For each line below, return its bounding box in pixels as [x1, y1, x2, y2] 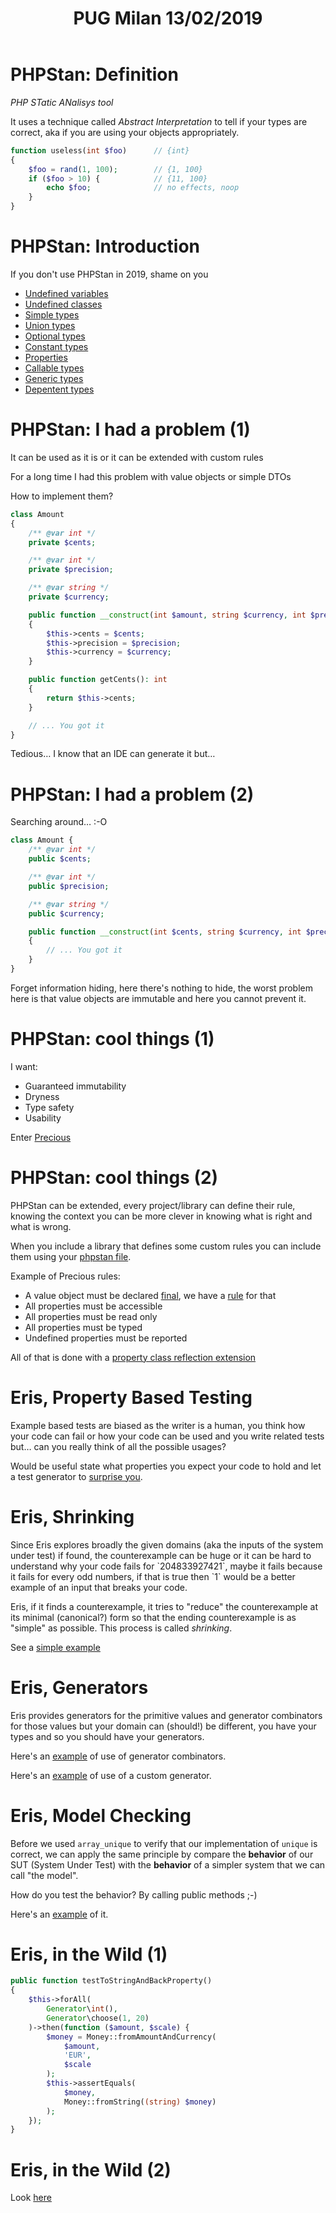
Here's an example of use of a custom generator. [10, 1769, 212, 1781]
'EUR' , [63, 2050, 92, 2061]
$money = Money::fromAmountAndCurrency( [46, 2032, 217, 2042]
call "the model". [10, 1869, 79, 1881]
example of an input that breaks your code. [10, 1581, 188, 1593]
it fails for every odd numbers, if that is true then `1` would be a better [10, 1570, 296, 1582]
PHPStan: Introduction [10, 235, 201, 258]
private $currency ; [28, 592, 110, 602]
